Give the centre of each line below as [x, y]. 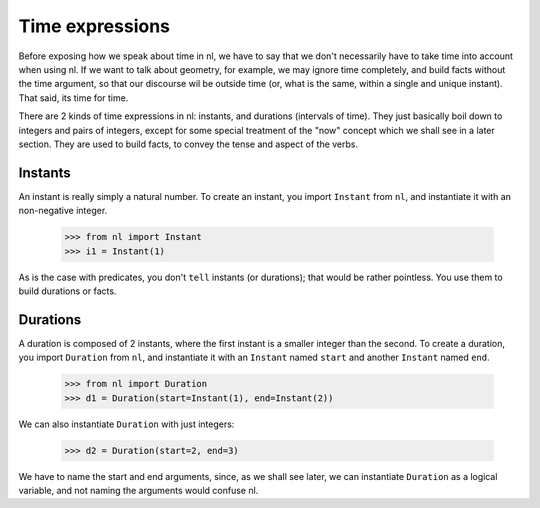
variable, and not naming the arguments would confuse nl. [138, 490]
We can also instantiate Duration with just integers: [126, 424]
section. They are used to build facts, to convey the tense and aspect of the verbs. [188, 144]
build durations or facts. [67, 291]
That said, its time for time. [73, 97]
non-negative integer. [63, 211]
